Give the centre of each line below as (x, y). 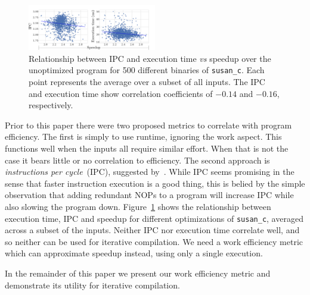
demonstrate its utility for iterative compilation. (92, 285)
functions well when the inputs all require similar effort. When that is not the (147, 148)
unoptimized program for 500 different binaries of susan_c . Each (147, 70)
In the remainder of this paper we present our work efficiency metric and (138, 273)
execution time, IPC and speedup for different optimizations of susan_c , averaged (154, 218)
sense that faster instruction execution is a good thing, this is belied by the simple (155, 183)
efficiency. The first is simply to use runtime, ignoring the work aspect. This (143, 136)
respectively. (51, 105)
